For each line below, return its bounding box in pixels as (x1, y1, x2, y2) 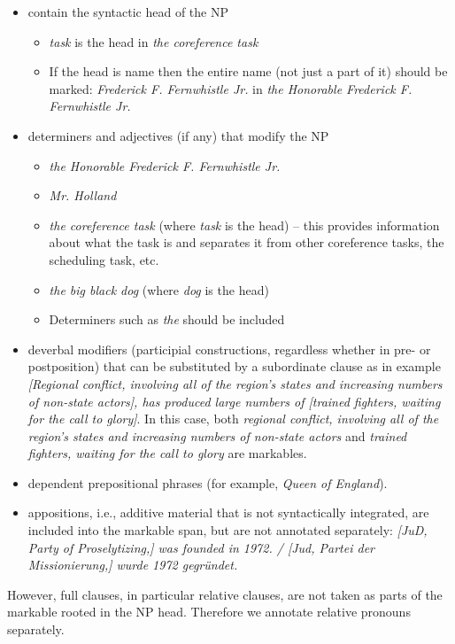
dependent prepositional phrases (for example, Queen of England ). (27, 473, 388, 492)
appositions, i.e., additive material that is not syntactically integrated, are (27, 503, 429, 522)
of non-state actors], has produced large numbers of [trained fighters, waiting (27, 392, 441, 410)
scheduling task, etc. (49, 250, 159, 268)
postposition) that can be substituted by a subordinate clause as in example (27, 357, 441, 376)
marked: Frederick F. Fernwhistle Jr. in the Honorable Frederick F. (49, 79, 413, 97)
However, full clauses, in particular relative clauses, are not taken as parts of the (7, 585, 443, 603)
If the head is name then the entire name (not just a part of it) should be (49, 62, 448, 81)
